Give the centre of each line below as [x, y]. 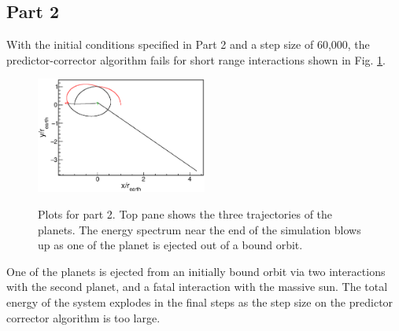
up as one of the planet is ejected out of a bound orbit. [170, 245]
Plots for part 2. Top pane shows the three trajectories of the [185, 214]
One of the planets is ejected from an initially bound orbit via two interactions [196, 271]
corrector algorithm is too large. [83, 317]
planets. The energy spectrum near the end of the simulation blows [199, 229]
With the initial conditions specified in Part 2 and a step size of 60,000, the [188, 44]
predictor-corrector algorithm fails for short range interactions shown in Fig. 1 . [196, 59]
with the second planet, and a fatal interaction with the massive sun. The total [197, 287]
